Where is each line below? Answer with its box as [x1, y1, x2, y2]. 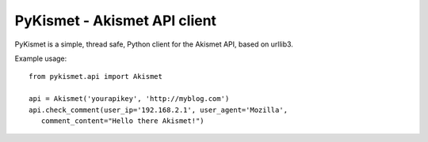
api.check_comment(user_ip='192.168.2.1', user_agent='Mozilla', [29, 105, 289, 114]
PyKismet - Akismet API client [14, 12, 217, 29]
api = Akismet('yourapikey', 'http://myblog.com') [29, 95, 230, 103]
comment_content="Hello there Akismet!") [40, 116, 205, 125]
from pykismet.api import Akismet [29, 72, 162, 81]
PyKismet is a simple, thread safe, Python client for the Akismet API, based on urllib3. [14, 39, 293, 49]
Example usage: [14, 54, 67, 63]
